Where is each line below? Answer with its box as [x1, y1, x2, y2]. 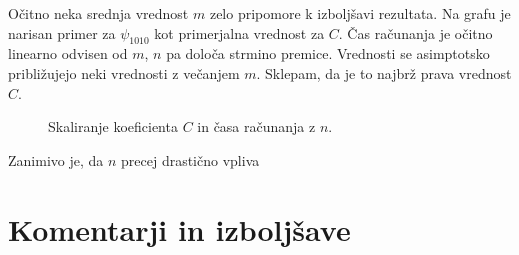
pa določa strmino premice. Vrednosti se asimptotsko [166, 43, 490, 64]
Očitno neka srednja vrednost [8, 3, 189, 23]
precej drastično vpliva [121, 149, 260, 170]
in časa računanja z [197, 116, 316, 137]
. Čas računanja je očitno [338, 22, 493, 43]
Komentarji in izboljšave [8, 208, 351, 249]
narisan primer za [8, 22, 116, 43]
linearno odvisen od [8, 43, 128, 64]
